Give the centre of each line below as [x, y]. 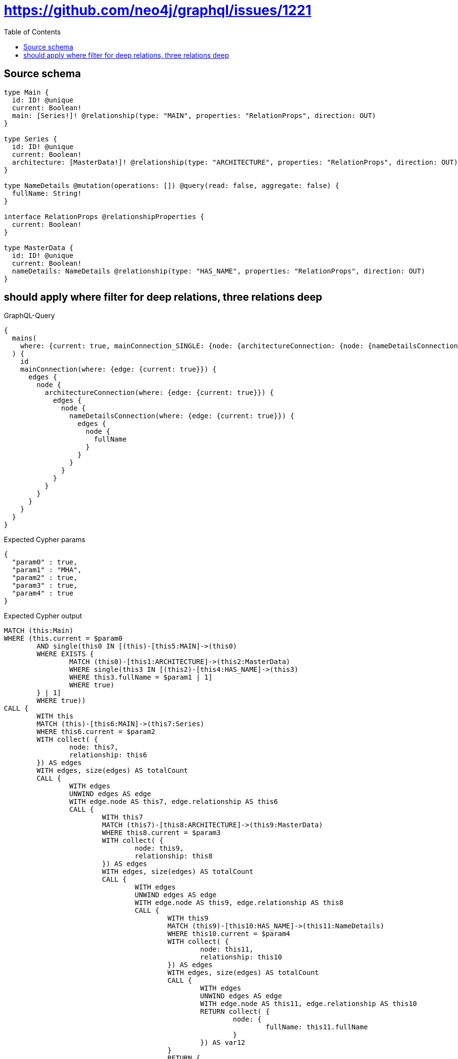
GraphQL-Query [29, 316]
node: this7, [94, 747]
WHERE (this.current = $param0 [63, 639]
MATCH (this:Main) [39, 631]
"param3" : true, [45, 586]
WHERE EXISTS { [65, 654]
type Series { [31, 139]
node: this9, [159, 848]
